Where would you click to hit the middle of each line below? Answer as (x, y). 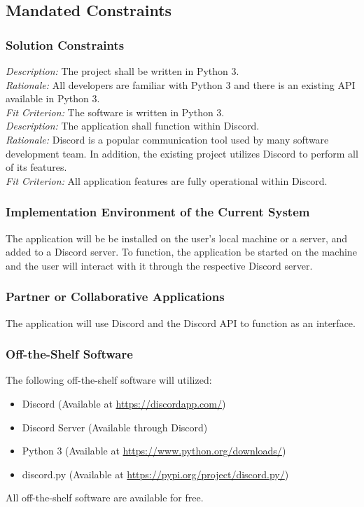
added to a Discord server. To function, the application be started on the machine (181, 252)
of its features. (36, 167)
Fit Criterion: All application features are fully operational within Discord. (167, 180)
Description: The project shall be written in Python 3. (122, 71)
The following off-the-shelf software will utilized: (109, 380)
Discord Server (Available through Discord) (115, 427)
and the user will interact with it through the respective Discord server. (159, 265)
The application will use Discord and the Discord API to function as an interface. (181, 322)
